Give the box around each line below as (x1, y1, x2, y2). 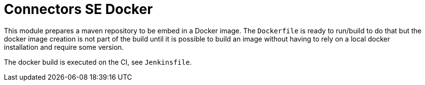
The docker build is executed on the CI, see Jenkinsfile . (4, 57, 192, 66)
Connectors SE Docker (4, 1, 153, 17)
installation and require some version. (4, 42, 124, 51)
